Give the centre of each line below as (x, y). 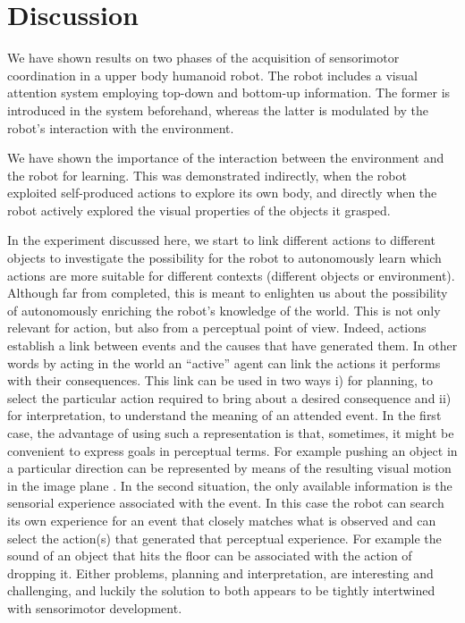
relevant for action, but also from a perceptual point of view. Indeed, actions (217, 328)
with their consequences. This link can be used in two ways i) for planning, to (220, 380)
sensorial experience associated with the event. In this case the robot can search (226, 503)
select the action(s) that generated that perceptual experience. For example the (224, 538)
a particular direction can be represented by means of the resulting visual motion (229, 468)
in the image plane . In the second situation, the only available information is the (230, 485)
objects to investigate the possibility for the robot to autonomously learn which (224, 258)
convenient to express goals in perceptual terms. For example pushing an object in (232, 450)
